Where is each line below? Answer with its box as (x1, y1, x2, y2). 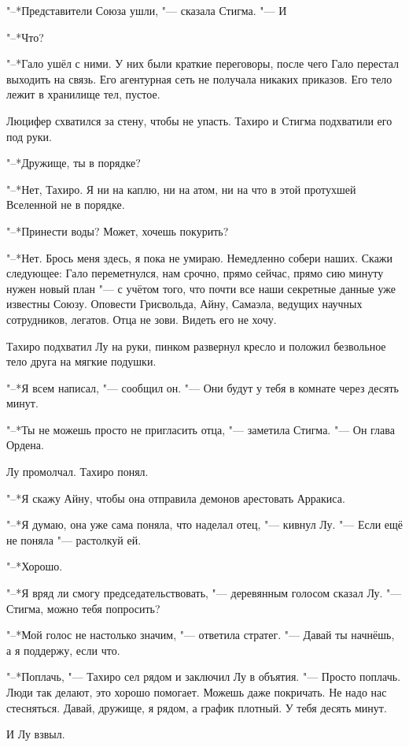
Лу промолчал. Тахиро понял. (6, 463, 149, 480)
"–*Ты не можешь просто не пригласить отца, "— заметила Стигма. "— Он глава (6, 421, 395, 437)
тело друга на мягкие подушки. (6, 353, 157, 370)
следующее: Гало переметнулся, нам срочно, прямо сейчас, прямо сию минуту (6, 265, 384, 281)
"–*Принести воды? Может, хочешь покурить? (6, 222, 229, 239)
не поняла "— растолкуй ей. (6, 531, 142, 548)
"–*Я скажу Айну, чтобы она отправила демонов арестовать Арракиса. (6, 489, 345, 506)
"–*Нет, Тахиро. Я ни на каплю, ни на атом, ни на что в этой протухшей (6, 180, 356, 197)
